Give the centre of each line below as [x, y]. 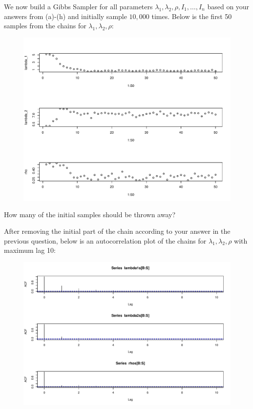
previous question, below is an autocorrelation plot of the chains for [105, 240]
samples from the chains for [45, 26]
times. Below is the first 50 [192, 16]
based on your [228, 6]
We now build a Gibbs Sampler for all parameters [78, 6]
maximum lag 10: [30, 250]
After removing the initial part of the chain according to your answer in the [117, 231]
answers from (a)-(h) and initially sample [65, 16]
